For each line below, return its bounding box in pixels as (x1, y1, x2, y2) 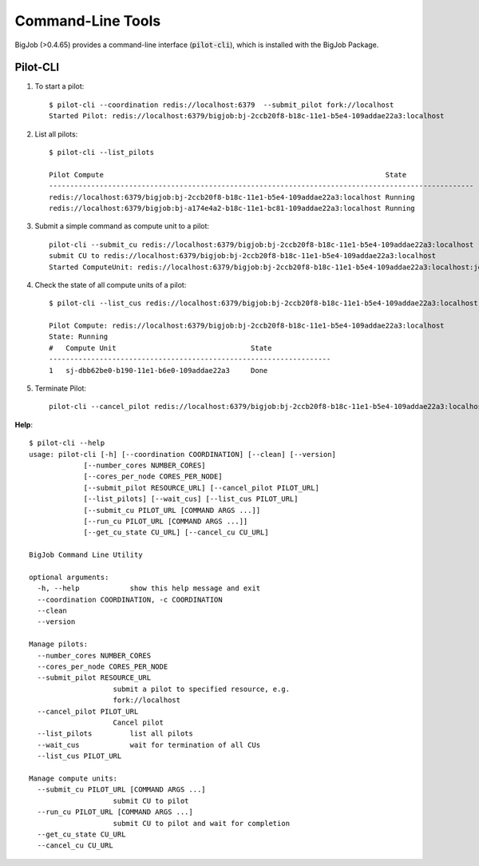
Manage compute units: (29, 773, 118, 783)
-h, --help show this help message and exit (37, 584, 261, 593)
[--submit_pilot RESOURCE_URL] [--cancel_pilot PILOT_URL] (83, 483, 319, 492)
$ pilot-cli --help (29, 439, 105, 447)
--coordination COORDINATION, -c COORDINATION (37, 595, 223, 604)
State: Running (49, 332, 109, 341)
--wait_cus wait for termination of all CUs (37, 740, 261, 749)
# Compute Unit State (49, 344, 272, 352)
